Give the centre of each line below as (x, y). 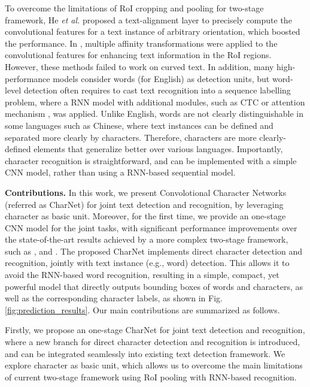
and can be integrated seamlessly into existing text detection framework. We (145, 353)
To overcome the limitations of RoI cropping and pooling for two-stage (134, 8)
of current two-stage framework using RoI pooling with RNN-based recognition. (151, 377)
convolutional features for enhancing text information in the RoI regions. (138, 55)
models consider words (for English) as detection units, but (161, 78)
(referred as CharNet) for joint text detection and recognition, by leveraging (144, 204)
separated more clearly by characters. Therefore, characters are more (131, 137)
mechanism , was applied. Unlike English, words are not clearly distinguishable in (154, 114)
